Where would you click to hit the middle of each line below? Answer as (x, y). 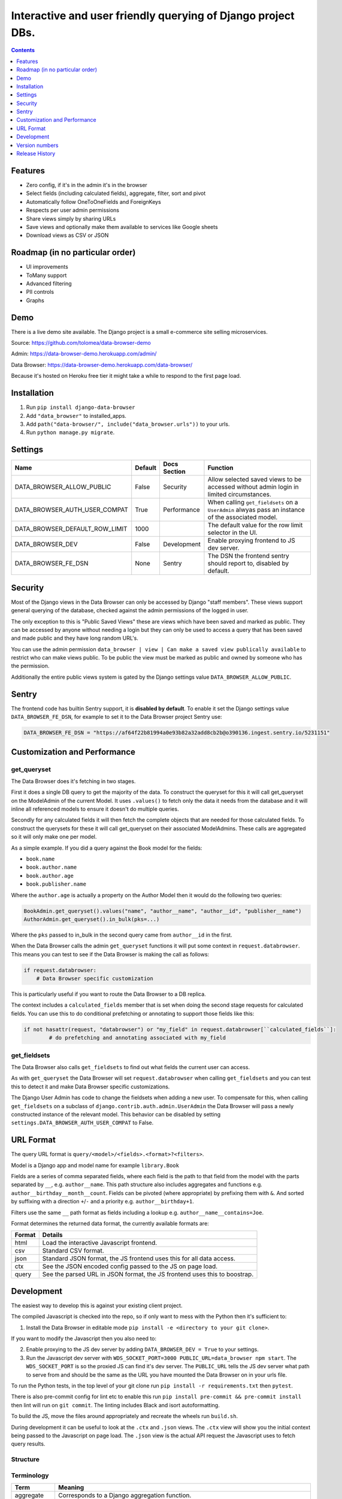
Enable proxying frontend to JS (252, 541)
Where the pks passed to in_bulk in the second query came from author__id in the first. (122, 935)
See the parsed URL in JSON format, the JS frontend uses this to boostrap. (148, 1274)
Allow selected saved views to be (255, 480)
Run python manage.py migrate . (70, 432)
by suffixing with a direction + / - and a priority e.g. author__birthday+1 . (103, 1202)
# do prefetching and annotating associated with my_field (137, 1038)
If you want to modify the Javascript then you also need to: (84, 1339)
